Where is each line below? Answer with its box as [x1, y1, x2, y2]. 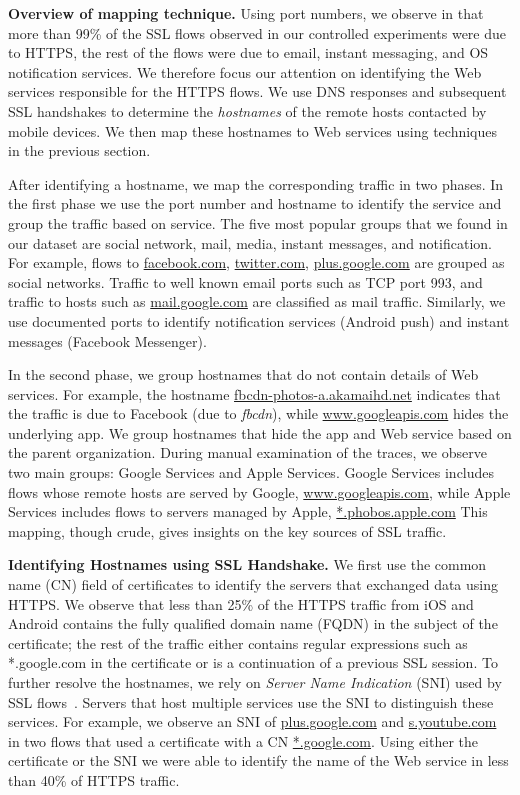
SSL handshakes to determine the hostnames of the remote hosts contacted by [8, 100, 487, 121]
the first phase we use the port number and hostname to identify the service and [8, 193, 502, 214]
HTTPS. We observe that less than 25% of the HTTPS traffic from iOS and [8, 593, 474, 614]
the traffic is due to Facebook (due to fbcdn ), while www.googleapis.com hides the [8, 403, 509, 424]
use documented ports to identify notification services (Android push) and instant [8, 310, 510, 331]
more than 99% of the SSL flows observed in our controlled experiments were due [8, 22, 507, 43]
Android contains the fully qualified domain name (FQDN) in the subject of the [8, 613, 498, 634]
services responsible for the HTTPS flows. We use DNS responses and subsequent [8, 81, 507, 102]
